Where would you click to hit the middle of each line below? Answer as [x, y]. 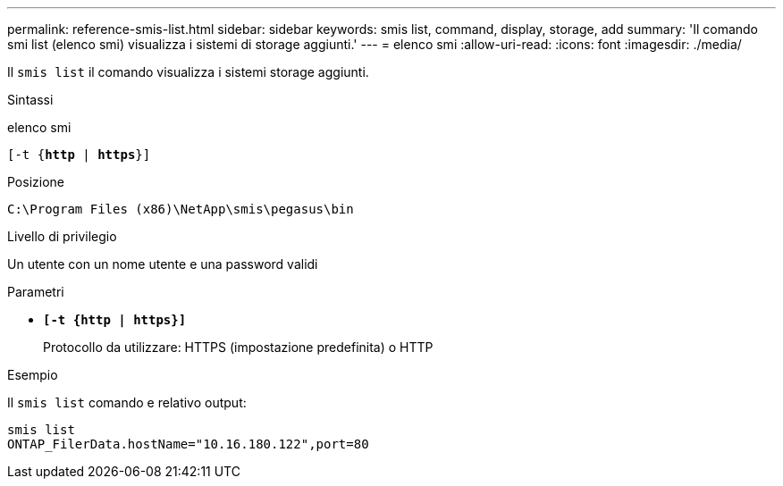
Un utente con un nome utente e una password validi [163, 264]
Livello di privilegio [62, 236]
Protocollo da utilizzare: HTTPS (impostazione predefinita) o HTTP [238, 347]
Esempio [33, 375]
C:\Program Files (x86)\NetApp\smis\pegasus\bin [181, 209]
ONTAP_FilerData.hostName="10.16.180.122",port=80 [188, 444]
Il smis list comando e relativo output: [127, 402]
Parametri [36, 292]
